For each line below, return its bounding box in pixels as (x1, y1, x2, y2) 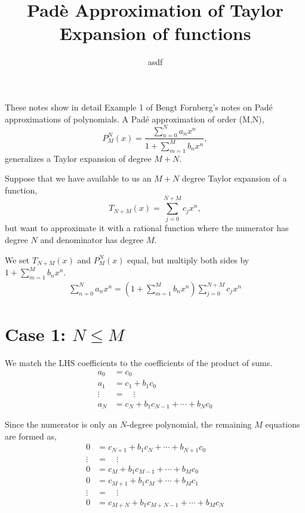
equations (265, 418, 300, 431)
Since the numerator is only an (5, 418, 118, 431)
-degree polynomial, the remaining (127, 418, 252, 431)
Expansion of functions (59, 21, 251, 45)
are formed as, (5, 429, 57, 442)
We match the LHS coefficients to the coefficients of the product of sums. (5, 357, 273, 369)
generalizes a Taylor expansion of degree (5, 152, 152, 164)
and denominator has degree (40, 234, 144, 246)
